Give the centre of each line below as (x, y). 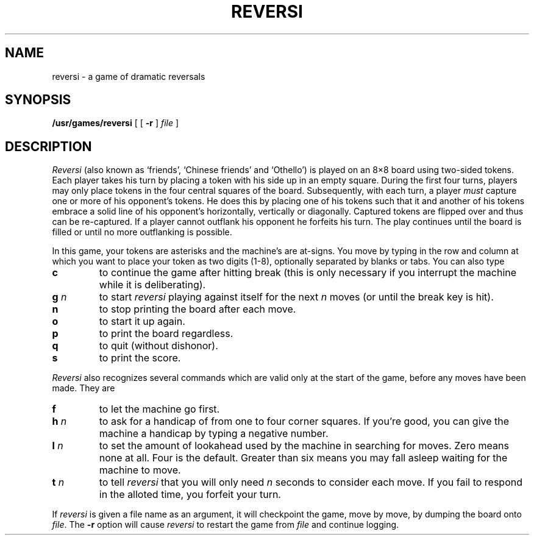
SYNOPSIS (38, 100)
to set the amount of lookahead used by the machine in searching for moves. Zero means (304, 446)
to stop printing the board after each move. (198, 309)
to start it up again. (142, 322)
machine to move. (140, 470)
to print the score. (140, 358)
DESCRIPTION (48, 146)
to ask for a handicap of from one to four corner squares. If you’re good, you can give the (304, 421)
